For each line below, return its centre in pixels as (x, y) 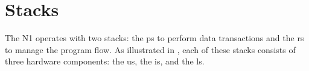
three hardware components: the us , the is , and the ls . (105, 61)
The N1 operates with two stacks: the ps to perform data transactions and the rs (154, 38)
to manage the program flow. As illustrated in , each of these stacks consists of (150, 49)
